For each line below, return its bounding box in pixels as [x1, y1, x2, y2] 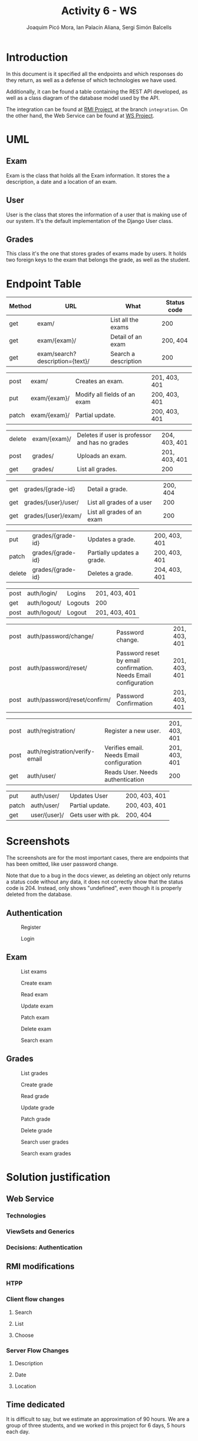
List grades [21, 1069, 48, 1077]
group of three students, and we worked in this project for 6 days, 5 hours [6, 1421, 186, 1429]
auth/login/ [27, 590, 58, 598]
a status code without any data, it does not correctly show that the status [6, 878, 184, 885]
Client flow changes [6, 1295, 65, 1303]
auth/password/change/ [27, 632, 94, 640]
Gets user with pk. [70, 811, 120, 820]
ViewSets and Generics [6, 1228, 75, 1236]
